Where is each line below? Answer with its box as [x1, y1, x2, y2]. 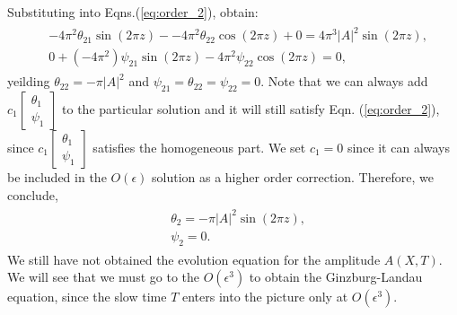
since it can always [347, 137, 451, 156]
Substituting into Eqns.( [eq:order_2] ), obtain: [7, 3, 259, 21]
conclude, [7, 185, 58, 204]
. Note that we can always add [260, 72, 428, 91]
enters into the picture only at [181, 287, 348, 306]
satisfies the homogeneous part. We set [92, 137, 306, 156]
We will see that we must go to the [7, 267, 199, 286]
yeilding [7, 72, 50, 91]
